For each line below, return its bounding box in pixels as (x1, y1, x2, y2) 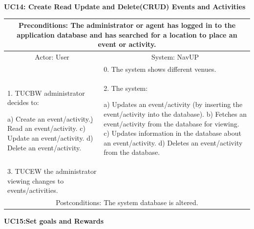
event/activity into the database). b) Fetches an (104, 109, 247, 119)
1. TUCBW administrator (7, 87, 85, 98)
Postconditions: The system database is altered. (56, 197, 198, 208)
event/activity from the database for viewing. (104, 118, 239, 128)
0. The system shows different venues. (104, 63, 216, 74)
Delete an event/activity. (7, 142, 82, 152)
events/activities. (7, 185, 58, 195)
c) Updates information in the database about (104, 128, 241, 138)
